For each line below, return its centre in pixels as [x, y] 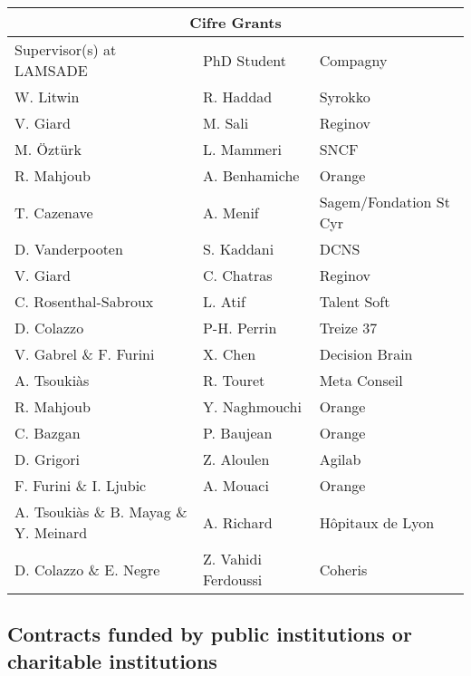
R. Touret [234, 380]
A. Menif [231, 212]
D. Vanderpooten [69, 249]
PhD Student [244, 60]
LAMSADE [51, 70]
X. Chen [229, 354]
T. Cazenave [54, 212]
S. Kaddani [238, 249]
